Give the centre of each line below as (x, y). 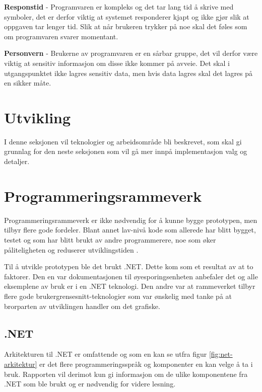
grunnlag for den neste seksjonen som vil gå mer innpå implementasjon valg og (126, 151)
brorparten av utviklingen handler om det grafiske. (82, 306)
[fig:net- (221, 354)
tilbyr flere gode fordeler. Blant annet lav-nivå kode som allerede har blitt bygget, (130, 230)
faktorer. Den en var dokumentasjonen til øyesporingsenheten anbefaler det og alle (131, 276)
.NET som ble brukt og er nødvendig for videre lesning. (90, 384)
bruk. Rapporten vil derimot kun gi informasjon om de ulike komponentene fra (126, 374)
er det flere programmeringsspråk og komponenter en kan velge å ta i (146, 364)
